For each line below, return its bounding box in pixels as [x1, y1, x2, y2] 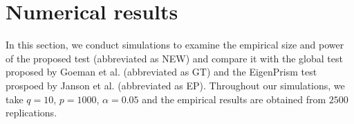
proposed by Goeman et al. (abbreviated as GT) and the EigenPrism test [6, 64, 317, 79]
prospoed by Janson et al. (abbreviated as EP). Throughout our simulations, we [6, 78, 345, 92]
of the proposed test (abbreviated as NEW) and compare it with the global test [6, 51, 343, 65]
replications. [6, 105, 57, 120]
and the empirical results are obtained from [142, 91, 326, 106]
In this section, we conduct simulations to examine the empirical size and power [6, 37, 344, 52]
